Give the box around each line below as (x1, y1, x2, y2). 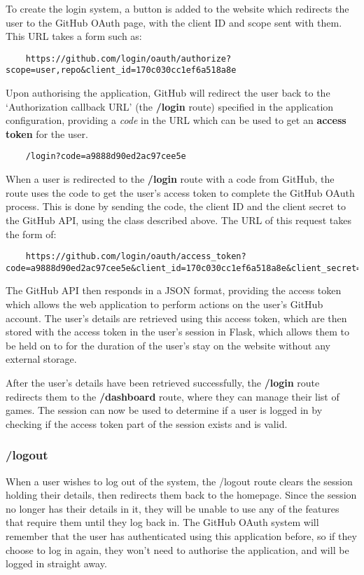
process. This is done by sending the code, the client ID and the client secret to (6, 199, 346, 214)
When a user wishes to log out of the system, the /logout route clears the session (6, 473, 353, 488)
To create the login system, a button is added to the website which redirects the (6, 1, 349, 15)
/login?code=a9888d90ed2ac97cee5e (25, 151, 186, 162)
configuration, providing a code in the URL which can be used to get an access (6, 113, 346, 127)
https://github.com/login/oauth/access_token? (25, 251, 246, 262)
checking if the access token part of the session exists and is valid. (6, 416, 288, 431)
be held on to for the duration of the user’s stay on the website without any (6, 338, 330, 352)
